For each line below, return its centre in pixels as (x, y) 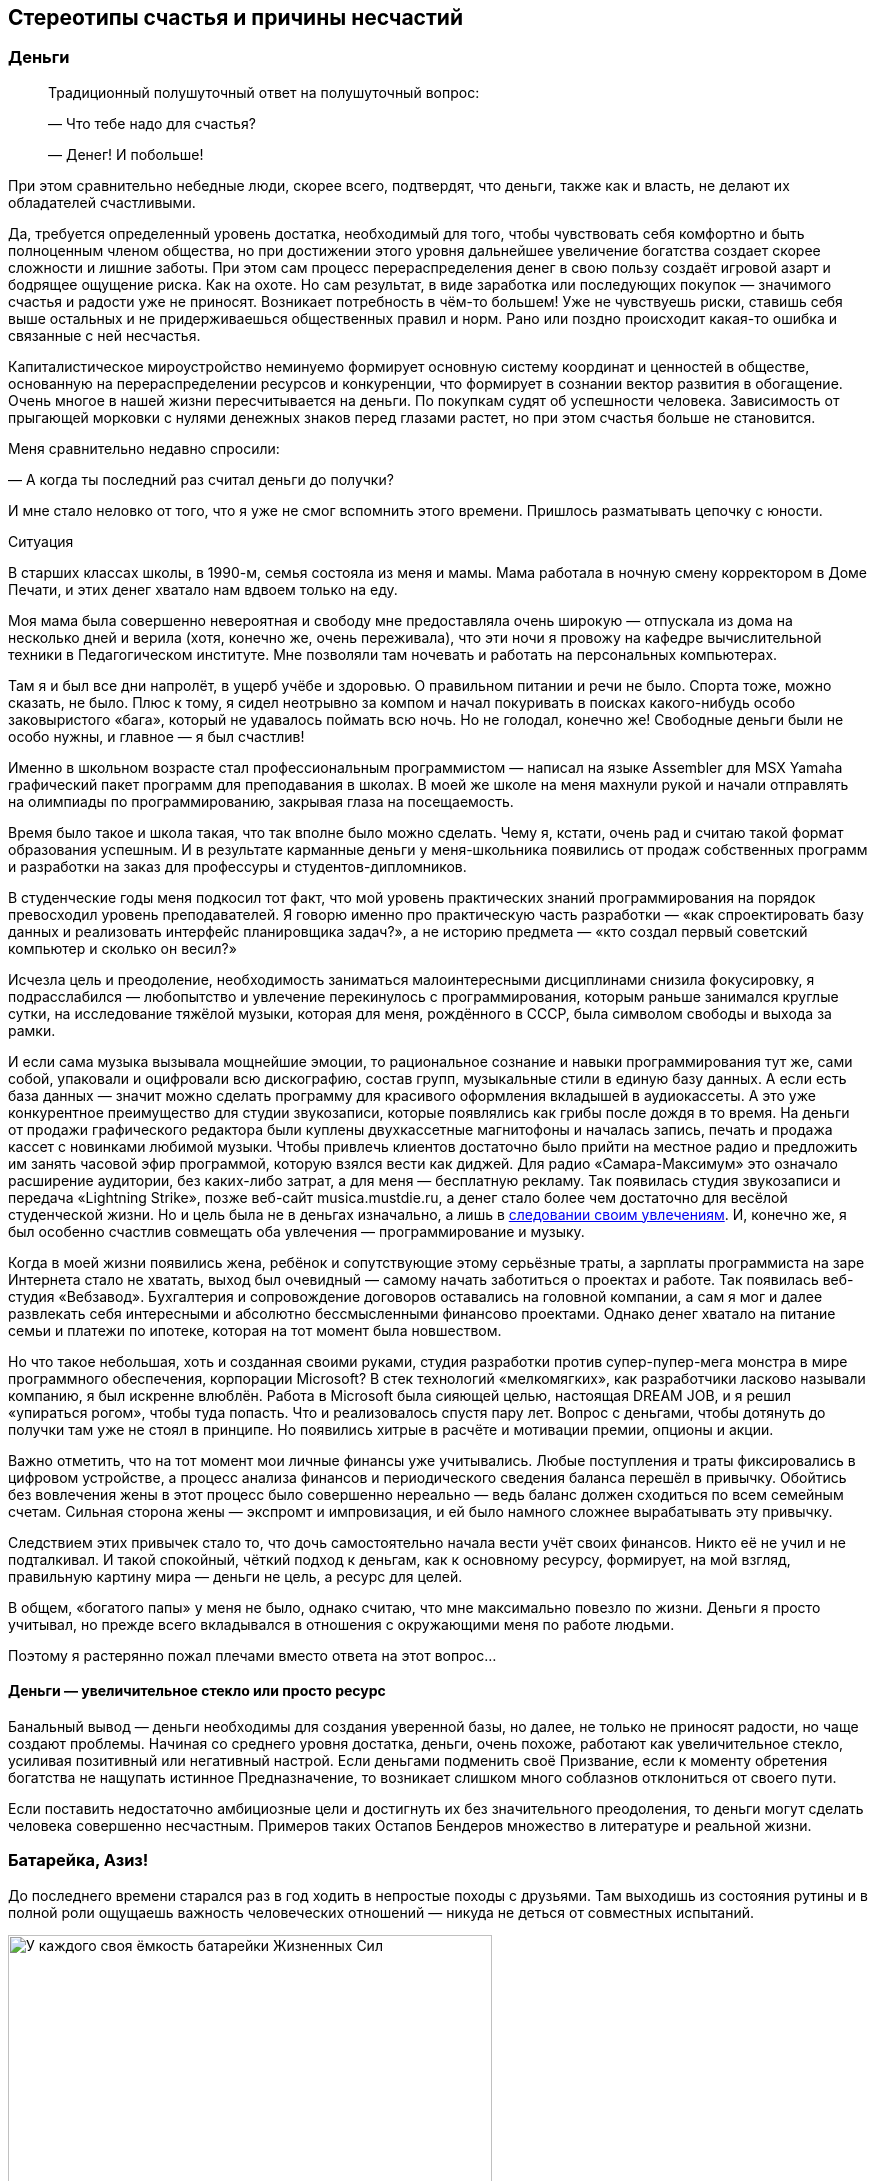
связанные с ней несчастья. (104, 335)
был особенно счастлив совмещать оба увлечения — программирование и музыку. (296, 1231)
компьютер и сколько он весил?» (122, 948)
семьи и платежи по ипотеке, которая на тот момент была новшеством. (255, 1330)
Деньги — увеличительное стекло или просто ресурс (197, 1691)
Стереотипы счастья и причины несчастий (235, 17)
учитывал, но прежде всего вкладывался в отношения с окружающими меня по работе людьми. (341, 1624)
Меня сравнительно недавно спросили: (144, 448)
